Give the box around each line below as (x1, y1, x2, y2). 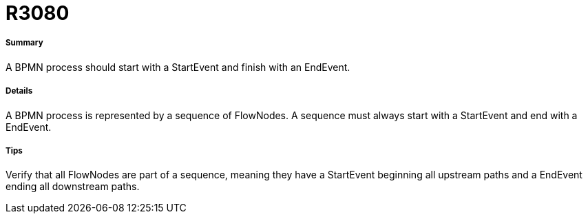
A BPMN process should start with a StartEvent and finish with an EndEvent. (6, 61, 350, 73)
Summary (6, 38, 43, 48)
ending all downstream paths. (6, 180, 140, 193)
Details (6, 86, 33, 96)
